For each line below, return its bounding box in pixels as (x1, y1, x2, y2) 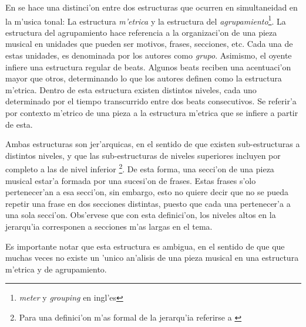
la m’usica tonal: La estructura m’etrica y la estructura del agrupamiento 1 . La (5, 13, 286, 27)
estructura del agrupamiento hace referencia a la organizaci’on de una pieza (5, 26, 277, 38)
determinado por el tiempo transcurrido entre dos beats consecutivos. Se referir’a (5, 95, 297, 107)
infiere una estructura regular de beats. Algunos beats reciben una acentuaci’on (5, 60, 291, 73)
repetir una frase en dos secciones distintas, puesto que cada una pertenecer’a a (5, 197, 291, 209)
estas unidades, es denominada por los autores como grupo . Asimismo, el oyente (5, 49, 292, 62)
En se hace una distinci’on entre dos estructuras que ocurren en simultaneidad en (5, 1, 298, 13)
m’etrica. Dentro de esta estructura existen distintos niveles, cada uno (5, 83, 257, 96)
